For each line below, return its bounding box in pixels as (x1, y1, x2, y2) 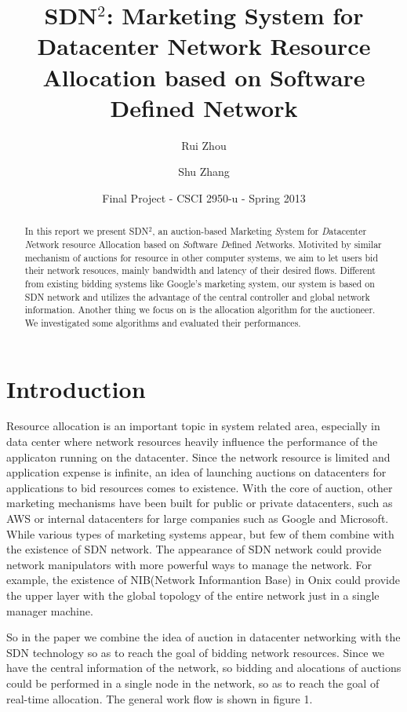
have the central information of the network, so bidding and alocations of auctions (6, 659, 402, 676)
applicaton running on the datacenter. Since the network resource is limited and (6, 448, 391, 465)
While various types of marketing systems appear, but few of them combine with (6, 525, 394, 542)
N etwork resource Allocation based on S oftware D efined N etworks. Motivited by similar (24, 237, 382, 250)
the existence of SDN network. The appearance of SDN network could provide (6, 541, 382, 557)
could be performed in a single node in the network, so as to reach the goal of (6, 674, 380, 691)
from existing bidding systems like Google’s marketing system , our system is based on (24, 276, 375, 290)
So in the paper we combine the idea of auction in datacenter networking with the (6, 629, 401, 645)
